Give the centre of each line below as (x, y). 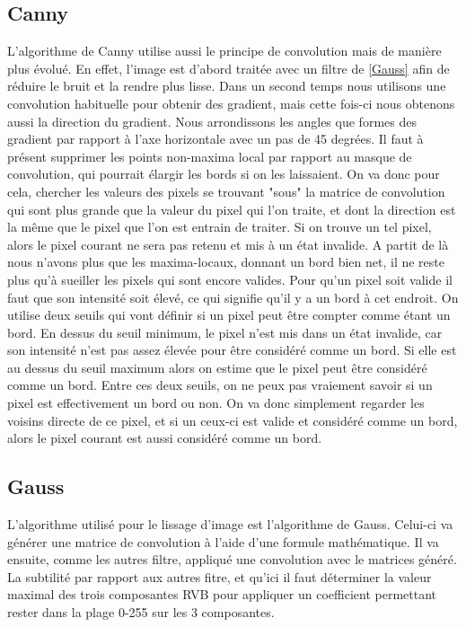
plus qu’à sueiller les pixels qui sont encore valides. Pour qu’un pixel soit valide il (230, 279)
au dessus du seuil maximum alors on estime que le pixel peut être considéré (217, 367)
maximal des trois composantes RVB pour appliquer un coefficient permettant (222, 594)
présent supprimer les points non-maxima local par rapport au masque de (210, 156)
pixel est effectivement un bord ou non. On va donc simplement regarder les (216, 403)
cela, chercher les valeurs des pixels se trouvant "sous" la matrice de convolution (226, 191)
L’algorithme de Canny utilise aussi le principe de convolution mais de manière (224, 51)
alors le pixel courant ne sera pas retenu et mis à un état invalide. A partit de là (228, 244)
